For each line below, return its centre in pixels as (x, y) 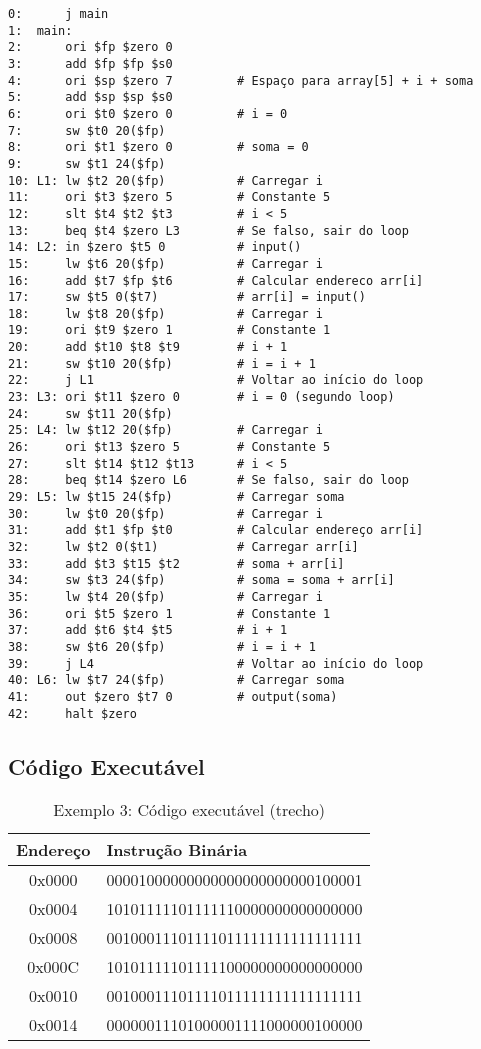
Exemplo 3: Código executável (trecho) (189, 810)
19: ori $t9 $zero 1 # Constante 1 (169, 330)
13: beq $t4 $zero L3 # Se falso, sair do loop (208, 230)
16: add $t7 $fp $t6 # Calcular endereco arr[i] (216, 280)
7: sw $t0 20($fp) (87, 130)
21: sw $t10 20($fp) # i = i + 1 (162, 363)
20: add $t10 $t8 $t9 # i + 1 (148, 347)
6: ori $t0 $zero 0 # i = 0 (148, 113)
